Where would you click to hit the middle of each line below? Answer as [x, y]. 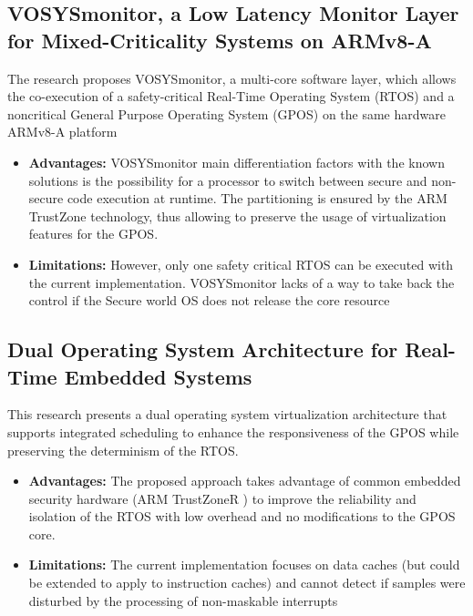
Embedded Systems [158, 376]
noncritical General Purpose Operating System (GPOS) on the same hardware [226, 113]
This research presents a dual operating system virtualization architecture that [227, 414]
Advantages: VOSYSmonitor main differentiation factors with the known [236, 162]
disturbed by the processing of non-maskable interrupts [183, 600]
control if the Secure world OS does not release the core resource [209, 300]
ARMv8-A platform [62, 132]
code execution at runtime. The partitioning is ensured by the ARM [257, 198]
